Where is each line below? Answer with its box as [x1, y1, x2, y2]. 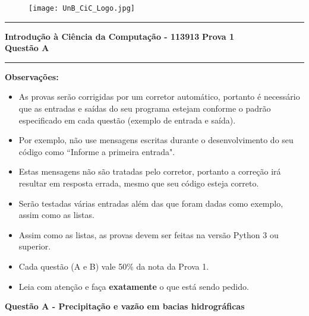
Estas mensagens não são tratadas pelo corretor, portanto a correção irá [18, 165, 281, 178]
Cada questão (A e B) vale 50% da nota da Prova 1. [18, 260, 209, 272]
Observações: [5, 70, 59, 83]
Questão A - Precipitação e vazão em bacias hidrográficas [5, 300, 245, 312]
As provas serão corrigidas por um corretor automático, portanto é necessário [18, 90, 300, 103]
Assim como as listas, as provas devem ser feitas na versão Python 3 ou [18, 228, 279, 241]
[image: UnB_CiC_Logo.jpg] [29, 4, 135, 12]
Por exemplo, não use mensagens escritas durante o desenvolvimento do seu [18, 134, 294, 146]
